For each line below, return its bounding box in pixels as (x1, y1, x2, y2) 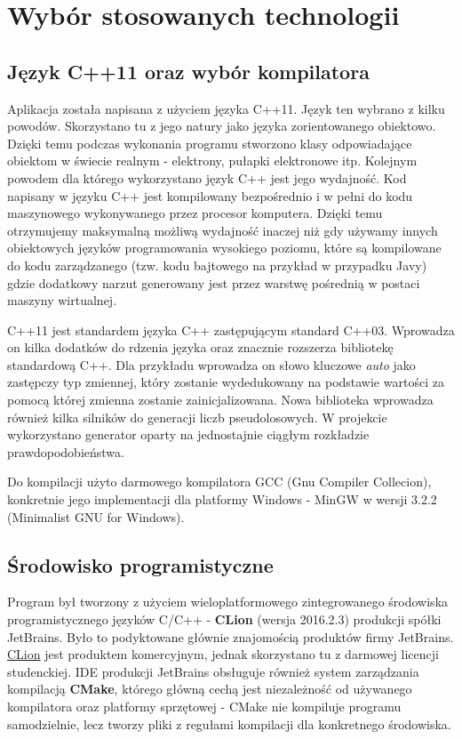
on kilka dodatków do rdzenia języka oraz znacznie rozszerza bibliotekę (7, 338, 394, 357)
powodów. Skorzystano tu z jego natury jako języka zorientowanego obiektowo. (7, 116, 436, 135)
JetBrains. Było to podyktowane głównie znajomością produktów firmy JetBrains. (7, 627, 454, 646)
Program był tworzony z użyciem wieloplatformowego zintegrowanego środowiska (7, 592, 449, 611)
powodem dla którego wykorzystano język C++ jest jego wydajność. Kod (7, 168, 407, 187)
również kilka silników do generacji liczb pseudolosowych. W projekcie (7, 407, 387, 426)
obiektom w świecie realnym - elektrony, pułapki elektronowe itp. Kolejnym (7, 151, 418, 170)
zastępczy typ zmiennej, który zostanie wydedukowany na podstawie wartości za (7, 373, 444, 391)
